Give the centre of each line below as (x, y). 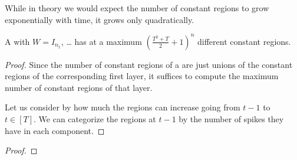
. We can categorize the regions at (95, 119)
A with (17, 41)
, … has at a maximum (101, 41)
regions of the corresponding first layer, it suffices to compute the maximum (142, 76)
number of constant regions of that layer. (79, 87)
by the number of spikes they (231, 119)
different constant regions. (244, 41)
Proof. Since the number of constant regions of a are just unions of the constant (149, 64)
